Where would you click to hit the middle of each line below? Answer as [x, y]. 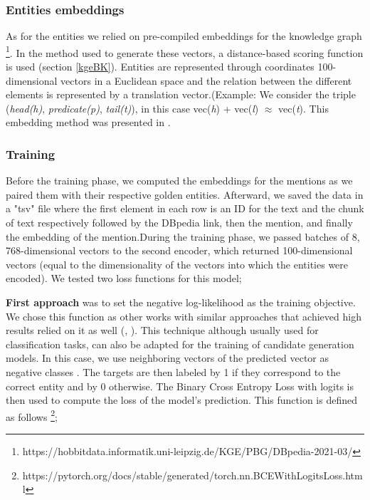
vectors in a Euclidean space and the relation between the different [206, 80]
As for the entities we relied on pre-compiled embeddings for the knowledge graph [184, 36]
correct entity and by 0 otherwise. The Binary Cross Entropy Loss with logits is [180, 386]
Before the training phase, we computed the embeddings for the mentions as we [179, 181]
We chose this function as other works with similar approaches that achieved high [184, 316]
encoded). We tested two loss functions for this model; [124, 278]
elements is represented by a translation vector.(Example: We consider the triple [181, 94]
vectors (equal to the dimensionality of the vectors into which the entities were [177, 264]
